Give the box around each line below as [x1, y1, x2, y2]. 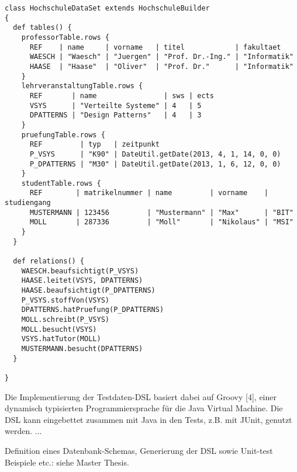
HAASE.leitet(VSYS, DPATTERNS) [21, 276, 143, 285]
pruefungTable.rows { [21, 130, 105, 139]
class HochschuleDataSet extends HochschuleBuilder [5, 4, 210, 12]
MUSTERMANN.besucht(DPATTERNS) [21, 344, 143, 353]
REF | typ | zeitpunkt [29, 140, 160, 149]
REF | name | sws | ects [29, 91, 214, 100]
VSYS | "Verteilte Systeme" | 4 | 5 [29, 101, 202, 110]
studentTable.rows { [21, 179, 101, 188]
